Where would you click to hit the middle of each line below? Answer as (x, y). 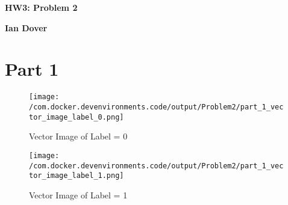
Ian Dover (26, 27)
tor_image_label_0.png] (77, 117)
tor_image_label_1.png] (77, 176)
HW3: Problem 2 (41, 7)
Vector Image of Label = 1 (78, 194)
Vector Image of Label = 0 (78, 136)
